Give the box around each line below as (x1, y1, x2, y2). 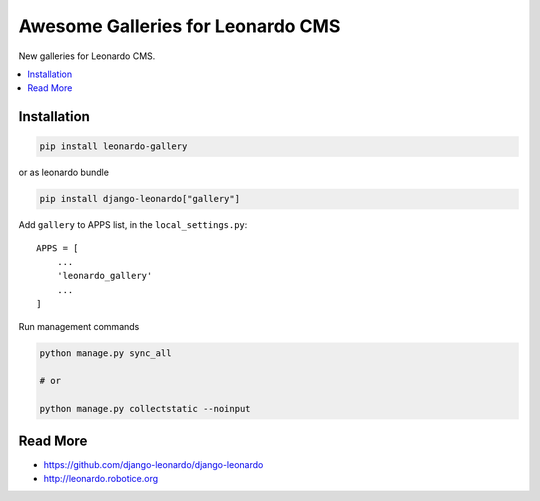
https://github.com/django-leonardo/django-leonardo (43, 458, 264, 470)
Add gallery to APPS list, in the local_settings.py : (18, 219, 248, 231)
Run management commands (18, 320, 140, 332)
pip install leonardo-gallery (39, 141, 188, 152)
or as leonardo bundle (18, 166, 110, 179)
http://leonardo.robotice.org (43, 473, 159, 485)
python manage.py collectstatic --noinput (39, 403, 251, 415)
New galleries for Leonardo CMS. (18, 50, 156, 62)
